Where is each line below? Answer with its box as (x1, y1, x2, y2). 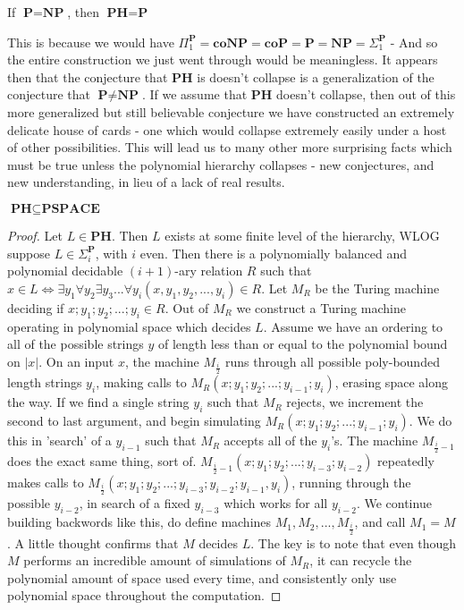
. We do (409, 411, 452, 430)
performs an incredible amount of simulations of (23, 551, 286, 570)
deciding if (7, 298, 64, 317)
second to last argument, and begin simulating (7, 411, 261, 430)
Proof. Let (7, 225, 63, 244)
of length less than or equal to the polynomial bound (158, 335, 448, 353)
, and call (354, 513, 406, 531)
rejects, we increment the (286, 393, 424, 411)
